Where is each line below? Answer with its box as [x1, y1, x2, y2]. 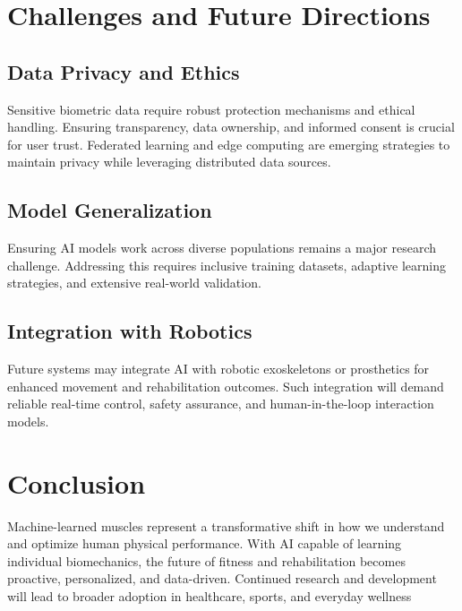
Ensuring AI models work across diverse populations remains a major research [7, 238, 437, 257]
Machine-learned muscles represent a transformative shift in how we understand [7, 516, 445, 535]
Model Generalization [7, 196, 212, 224]
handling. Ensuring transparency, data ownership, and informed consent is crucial [7, 117, 455, 136]
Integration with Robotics [7, 317, 252, 345]
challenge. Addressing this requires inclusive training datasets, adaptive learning [7, 255, 446, 274]
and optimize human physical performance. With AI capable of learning [7, 534, 402, 553]
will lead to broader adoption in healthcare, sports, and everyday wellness [7, 587, 412, 606]
